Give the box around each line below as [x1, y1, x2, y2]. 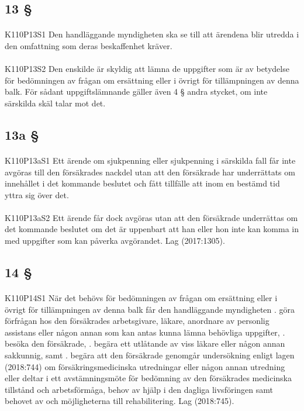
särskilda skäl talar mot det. [5, 96, 106, 109]
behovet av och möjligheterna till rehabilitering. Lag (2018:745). [5, 395, 234, 407]
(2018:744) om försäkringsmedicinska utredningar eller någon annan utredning [5, 360, 285, 372]
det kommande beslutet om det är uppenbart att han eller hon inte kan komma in [5, 223, 299, 235]
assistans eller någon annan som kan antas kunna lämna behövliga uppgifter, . [5, 326, 285, 338]
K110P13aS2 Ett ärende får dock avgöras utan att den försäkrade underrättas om [5, 211, 298, 223]
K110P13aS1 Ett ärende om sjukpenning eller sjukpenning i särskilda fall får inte [5, 154, 296, 166]
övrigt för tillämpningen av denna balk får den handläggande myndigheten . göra [5, 303, 295, 315]
